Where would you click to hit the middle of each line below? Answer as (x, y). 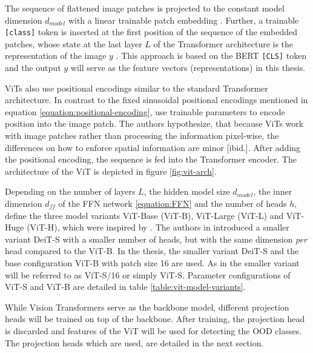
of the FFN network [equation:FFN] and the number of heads (173, 203)
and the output (33, 68)
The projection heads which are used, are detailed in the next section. (134, 342)
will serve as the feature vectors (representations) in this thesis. (188, 68)
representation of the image (56, 55)
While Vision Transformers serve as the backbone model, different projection (147, 307)
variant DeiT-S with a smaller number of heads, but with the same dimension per (156, 239)
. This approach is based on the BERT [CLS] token (211, 55)
